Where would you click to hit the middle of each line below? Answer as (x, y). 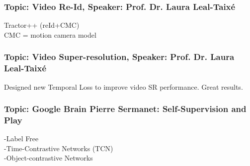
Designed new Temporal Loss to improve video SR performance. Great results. (124, 86)
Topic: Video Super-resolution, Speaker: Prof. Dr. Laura (119, 57)
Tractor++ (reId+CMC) (42, 25)
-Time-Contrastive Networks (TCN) (59, 148)
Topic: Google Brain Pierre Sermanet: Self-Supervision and (125, 109)
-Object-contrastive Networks (48, 158)
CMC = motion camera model (50, 34)
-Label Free (21, 138)
